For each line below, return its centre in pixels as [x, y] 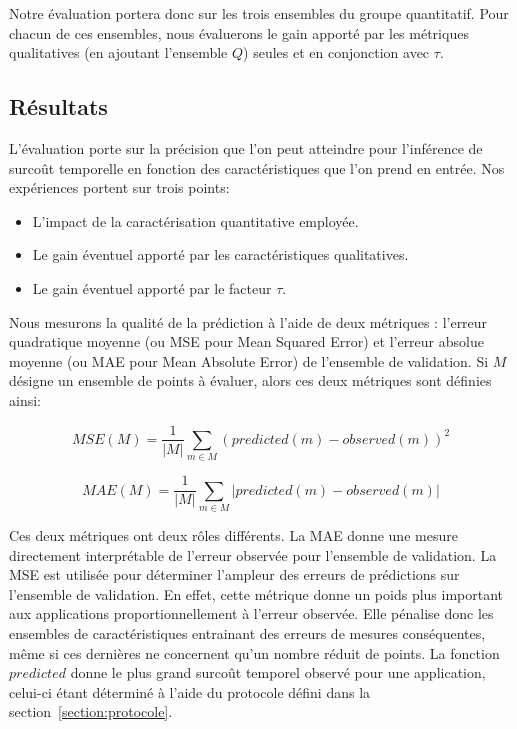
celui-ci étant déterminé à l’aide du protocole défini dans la [190, 691]
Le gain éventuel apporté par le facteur [152, 287]
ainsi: [25, 399]
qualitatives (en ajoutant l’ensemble [118, 52]
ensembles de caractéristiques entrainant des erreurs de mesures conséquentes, [247, 633]
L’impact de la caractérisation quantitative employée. [195, 220]
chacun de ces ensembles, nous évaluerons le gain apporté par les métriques [239, 32]
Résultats [58, 106]
